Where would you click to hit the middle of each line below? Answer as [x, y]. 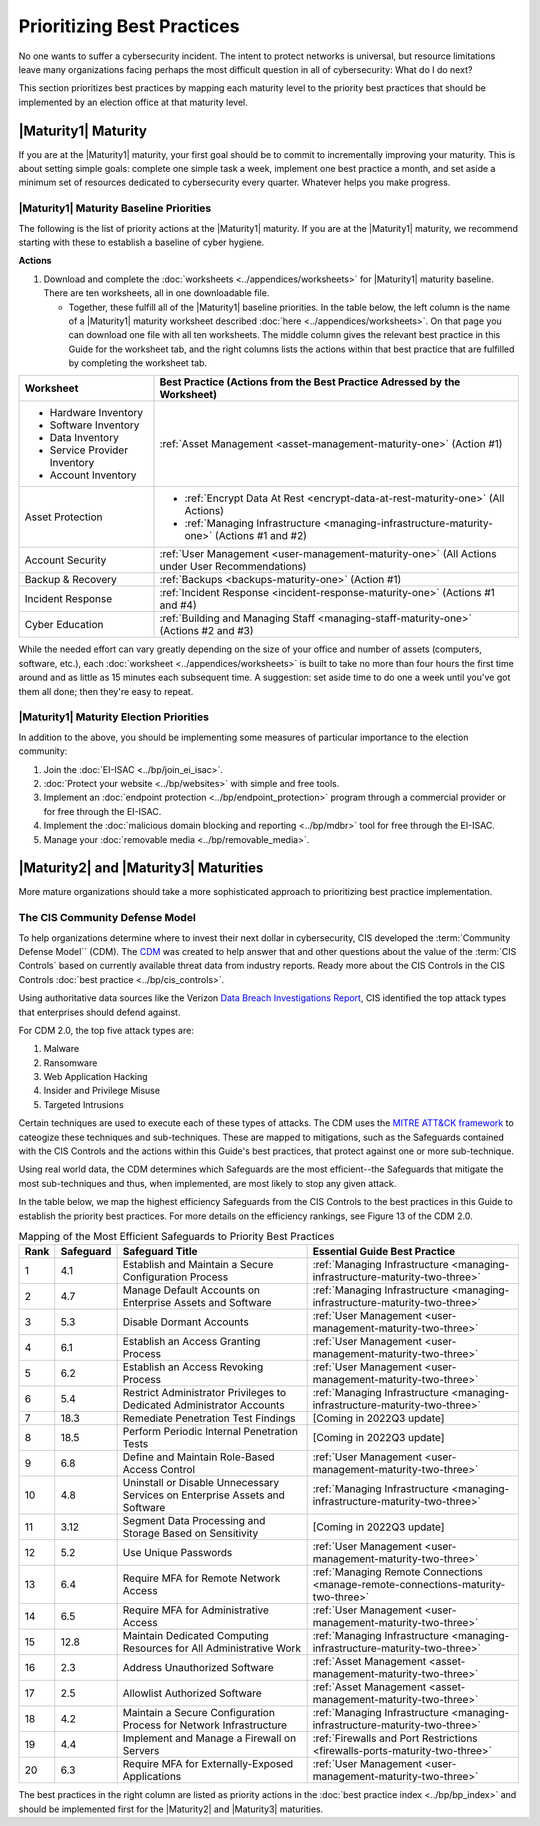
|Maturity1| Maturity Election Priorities [114, 717]
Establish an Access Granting [191, 1342]
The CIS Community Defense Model [107, 918]
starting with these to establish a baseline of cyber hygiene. [141, 242]
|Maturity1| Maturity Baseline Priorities [115, 208]
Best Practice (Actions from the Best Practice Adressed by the [310, 382]
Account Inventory [93, 475]
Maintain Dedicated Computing [195, 1636]
